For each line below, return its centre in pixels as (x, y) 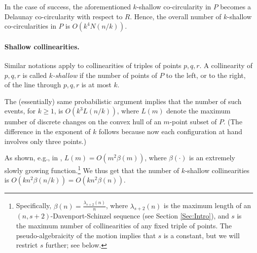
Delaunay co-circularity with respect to (64, 16)
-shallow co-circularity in (174, 6)
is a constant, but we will (202, 235)
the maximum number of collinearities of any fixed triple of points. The (124, 225)
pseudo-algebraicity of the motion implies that (86, 235)
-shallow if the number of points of (105, 75)
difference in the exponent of (48, 131)
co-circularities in (31, 26)
